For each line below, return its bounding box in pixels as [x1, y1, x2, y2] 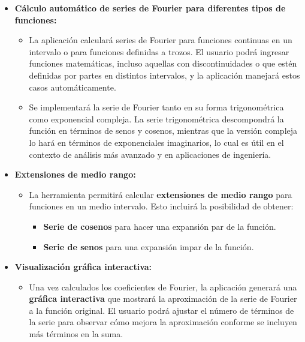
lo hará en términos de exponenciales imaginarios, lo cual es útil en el [29, 136, 284, 148]
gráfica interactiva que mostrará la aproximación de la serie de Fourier [29, 292, 297, 305]
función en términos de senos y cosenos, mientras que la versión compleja [29, 124, 298, 137]
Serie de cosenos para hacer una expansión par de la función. [43, 220, 276, 232]
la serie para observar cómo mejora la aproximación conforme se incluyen [29, 316, 297, 328]
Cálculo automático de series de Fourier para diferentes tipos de [14, 2, 286, 14]
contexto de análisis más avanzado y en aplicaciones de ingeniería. [29, 148, 271, 160]
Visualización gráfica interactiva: [14, 260, 152, 273]
